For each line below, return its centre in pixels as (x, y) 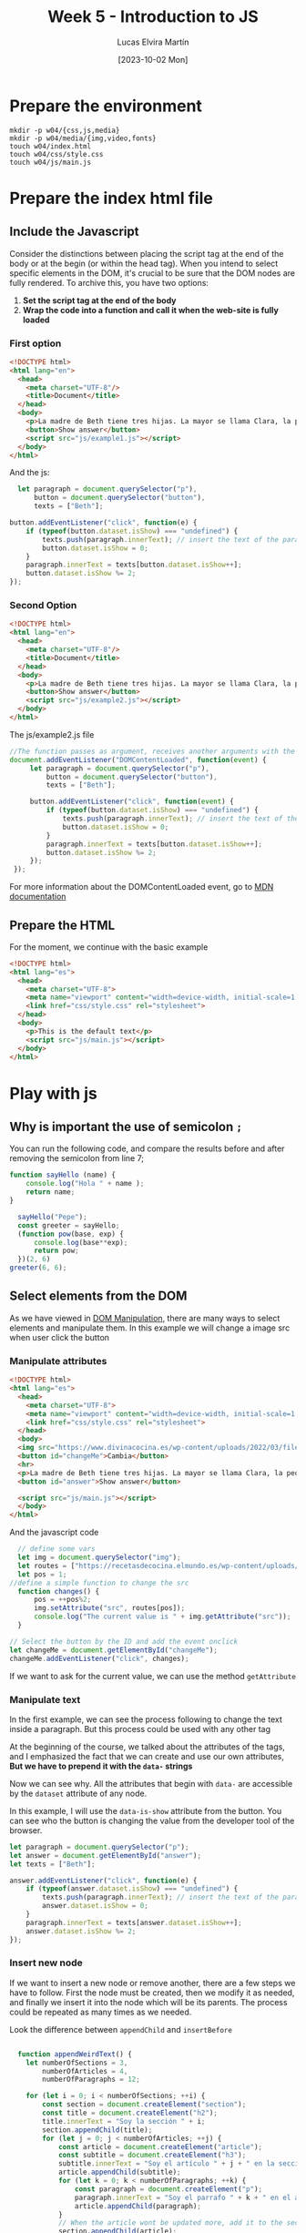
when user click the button (60, 1337)
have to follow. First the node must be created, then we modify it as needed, (152, 1993)
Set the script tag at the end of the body (99, 300)
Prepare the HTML (62, 925)
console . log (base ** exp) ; (81, 1242)
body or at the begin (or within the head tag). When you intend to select (144, 263)
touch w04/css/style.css (56, 154)
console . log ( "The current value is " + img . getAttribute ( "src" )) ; (162, 1617)
